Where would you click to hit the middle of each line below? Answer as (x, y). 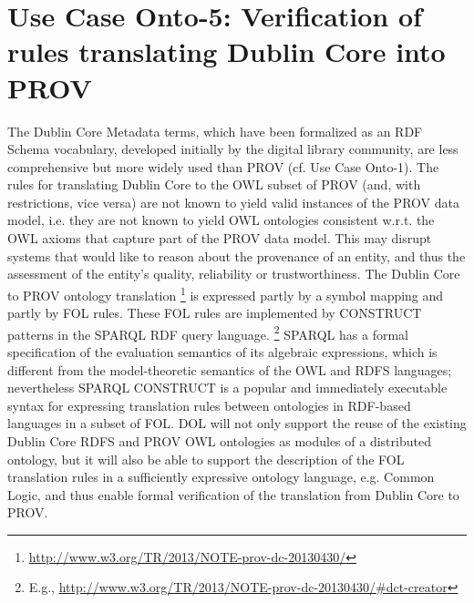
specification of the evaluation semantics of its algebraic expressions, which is (222, 351)
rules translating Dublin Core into (227, 51)
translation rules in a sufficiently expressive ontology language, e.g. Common (221, 477)
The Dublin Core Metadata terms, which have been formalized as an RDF (215, 131)
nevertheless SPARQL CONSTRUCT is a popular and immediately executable (227, 388)
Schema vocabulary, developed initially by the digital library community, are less (233, 149)
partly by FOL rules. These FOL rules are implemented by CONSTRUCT (215, 313)
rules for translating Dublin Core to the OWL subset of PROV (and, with (214, 184)
